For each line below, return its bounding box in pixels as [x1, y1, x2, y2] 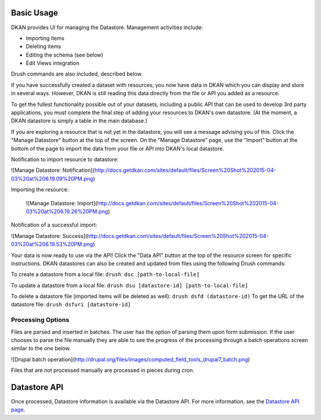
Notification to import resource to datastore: [11, 155, 119, 163]
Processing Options [11, 316, 70, 324]
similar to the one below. [11, 345, 71, 352]
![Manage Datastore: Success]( [11, 232, 87, 239]
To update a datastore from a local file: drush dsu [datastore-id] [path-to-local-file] [11, 281, 248, 289]
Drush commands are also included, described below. [11, 70, 143, 77]
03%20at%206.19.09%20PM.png [11, 175, 93, 182]
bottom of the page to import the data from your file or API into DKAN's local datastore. [11, 145, 225, 152]
